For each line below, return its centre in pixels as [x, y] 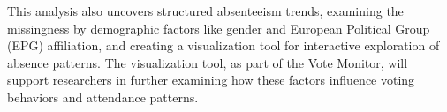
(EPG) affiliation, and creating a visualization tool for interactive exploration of [223, 45]
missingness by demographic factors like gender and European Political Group [219, 28]
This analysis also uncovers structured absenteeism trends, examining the [205, 11]
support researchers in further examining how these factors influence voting [211, 80]
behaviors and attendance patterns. [103, 97]
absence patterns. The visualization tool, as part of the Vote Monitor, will [208, 62]
